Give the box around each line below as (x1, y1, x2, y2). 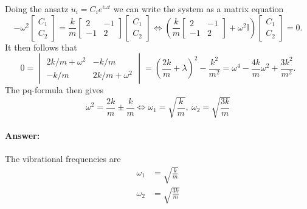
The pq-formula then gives (5, 83, 103, 96)
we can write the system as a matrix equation (113, 2, 284, 15)
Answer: (5, 129, 40, 141)
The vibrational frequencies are (5, 152, 121, 165)
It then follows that (5, 40, 77, 53)
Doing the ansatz (5, 2, 69, 15)
